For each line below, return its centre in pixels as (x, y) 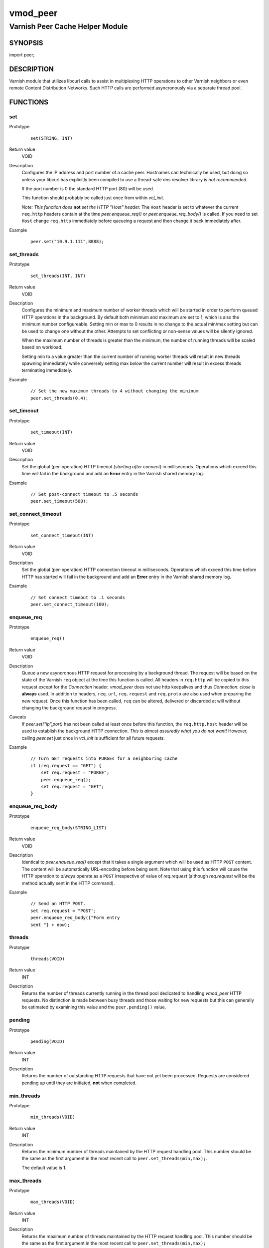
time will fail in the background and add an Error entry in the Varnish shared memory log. (113, 474)
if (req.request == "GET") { (66, 766)
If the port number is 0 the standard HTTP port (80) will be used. (88, 188)
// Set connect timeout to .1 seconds (78, 597)
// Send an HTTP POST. (58, 904)
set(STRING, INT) (52, 138)
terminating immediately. (47, 370)
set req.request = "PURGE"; (75, 773)
